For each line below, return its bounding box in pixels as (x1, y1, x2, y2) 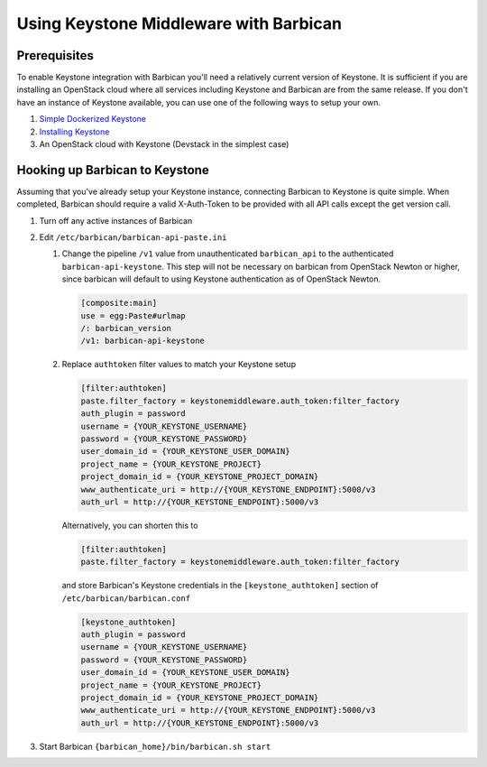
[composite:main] (80, 298, 158, 309)
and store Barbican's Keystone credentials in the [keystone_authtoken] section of (61, 580, 379, 591)
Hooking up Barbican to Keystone (16, 162, 209, 178)
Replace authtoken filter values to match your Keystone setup (61, 359, 297, 370)
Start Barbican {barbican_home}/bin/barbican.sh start (39, 741, 271, 752)
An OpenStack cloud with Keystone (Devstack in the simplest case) (39, 139, 289, 150)
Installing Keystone (39, 126, 110, 137)
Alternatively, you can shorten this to (61, 520, 198, 531)
